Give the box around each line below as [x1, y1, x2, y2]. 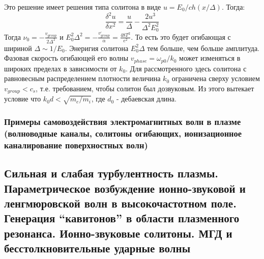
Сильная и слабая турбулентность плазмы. [4, 165, 219, 181]
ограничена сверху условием [171, 73, 260, 84]
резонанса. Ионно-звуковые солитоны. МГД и [4, 225, 232, 241]
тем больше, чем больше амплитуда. [147, 42, 259, 53]
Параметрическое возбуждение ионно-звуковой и [4, 180, 246, 196]
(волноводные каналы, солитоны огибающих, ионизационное [4, 127, 242, 139]
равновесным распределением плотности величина [4, 73, 161, 84]
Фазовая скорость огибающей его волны [4, 53, 129, 63]
